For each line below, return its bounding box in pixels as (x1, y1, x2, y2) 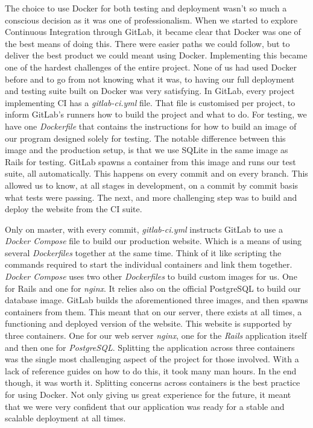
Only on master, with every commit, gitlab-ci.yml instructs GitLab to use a (5, 222, 283, 235)
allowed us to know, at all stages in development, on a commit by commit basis (5, 178, 299, 191)
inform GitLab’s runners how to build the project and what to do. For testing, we (5, 108, 307, 121)
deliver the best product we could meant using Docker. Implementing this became (5, 49, 308, 61)
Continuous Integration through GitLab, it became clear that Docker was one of (5, 25, 301, 38)
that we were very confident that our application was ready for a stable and (5, 400, 285, 412)
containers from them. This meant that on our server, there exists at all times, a (5, 305, 302, 318)
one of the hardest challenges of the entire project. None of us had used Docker (5, 60, 297, 73)
